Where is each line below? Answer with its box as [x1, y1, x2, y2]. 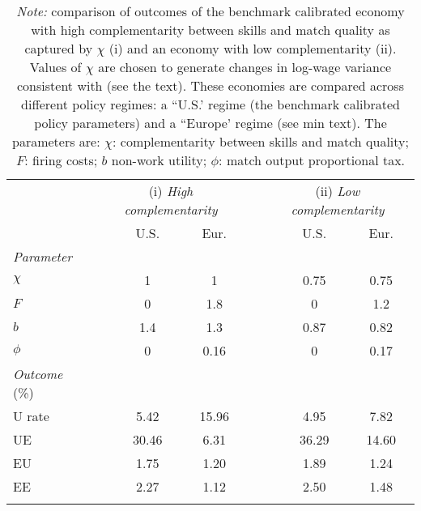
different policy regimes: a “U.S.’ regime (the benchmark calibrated [21, 95, 400, 113]
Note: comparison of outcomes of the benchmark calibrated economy [16, 2, 405, 20]
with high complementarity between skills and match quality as [31, 20, 390, 39]
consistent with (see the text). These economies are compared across [17, 76, 404, 95]
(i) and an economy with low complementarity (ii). [108, 39, 397, 57]
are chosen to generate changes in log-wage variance [98, 57, 392, 76]
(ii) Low [315, 181, 360, 200]
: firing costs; [24, 151, 98, 169]
